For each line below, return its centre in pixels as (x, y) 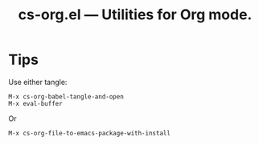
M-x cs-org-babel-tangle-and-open (66, 97)
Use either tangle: (38, 82)
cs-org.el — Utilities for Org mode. (135, 15)
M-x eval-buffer (35, 103)
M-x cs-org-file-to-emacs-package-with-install (90, 133)
